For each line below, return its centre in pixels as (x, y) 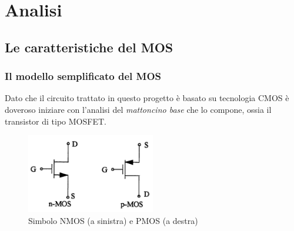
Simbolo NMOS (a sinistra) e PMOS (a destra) (113, 220)
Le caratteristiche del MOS (89, 47)
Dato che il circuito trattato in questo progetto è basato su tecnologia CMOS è (147, 98)
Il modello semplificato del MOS (83, 76)
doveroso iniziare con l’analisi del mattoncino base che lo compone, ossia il (138, 109)
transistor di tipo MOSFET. (56, 121)
